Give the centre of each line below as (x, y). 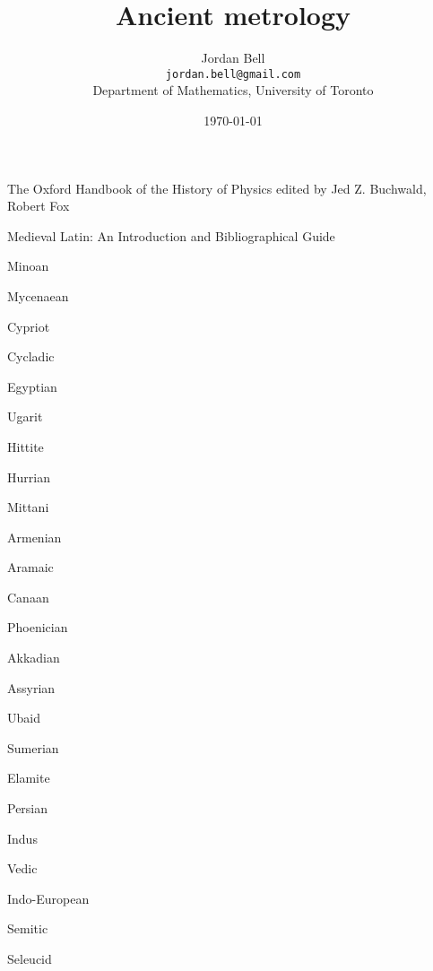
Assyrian (31, 687)
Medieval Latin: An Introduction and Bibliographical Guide (171, 235)
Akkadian (34, 658)
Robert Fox (39, 206)
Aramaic (30, 567)
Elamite (29, 778)
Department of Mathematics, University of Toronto (233, 90)
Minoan (28, 266)
